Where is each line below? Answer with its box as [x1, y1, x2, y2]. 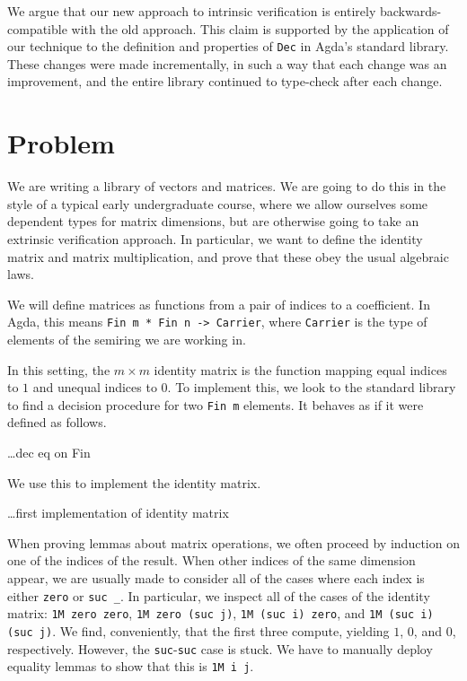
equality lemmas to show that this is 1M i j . [7, 657, 254, 676]
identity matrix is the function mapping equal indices [154, 360, 447, 379]
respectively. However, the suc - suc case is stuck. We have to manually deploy [7, 639, 433, 658]
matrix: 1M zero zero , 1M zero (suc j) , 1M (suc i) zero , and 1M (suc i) [7, 604, 434, 623]
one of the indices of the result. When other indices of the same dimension [7, 551, 416, 570]
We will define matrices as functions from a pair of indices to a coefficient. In [7, 294, 430, 313]
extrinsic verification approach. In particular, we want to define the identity [7, 229, 423, 248]
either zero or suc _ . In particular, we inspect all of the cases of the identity [7, 586, 430, 605]
